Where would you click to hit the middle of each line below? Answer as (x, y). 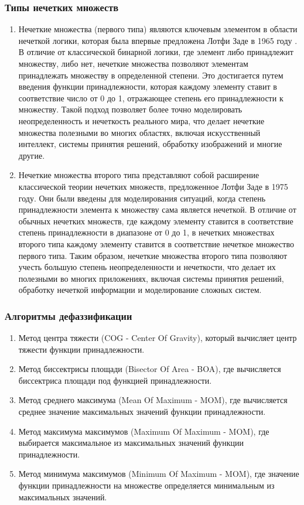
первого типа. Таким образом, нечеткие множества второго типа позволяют (153, 255)
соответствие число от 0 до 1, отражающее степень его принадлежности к (151, 98)
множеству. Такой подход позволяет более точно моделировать (130, 109)
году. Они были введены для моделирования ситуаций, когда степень (142, 198)
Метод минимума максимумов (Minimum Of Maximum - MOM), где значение (159, 474)
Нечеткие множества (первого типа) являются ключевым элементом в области (158, 29)
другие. (32, 155)
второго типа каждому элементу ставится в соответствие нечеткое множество (156, 243)
